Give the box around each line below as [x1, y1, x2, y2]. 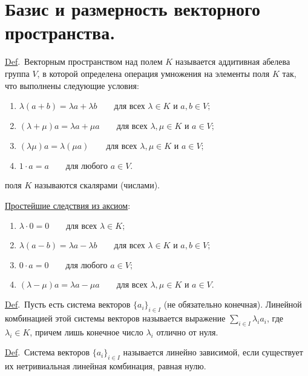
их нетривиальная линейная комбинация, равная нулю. [5, 360, 206, 372]
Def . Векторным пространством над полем [5, 55, 163, 68]
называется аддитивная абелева [175, 55, 290, 68]
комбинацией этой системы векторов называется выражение [5, 312, 226, 325]
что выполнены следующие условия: [5, 79, 139, 91]
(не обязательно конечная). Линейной [163, 298, 302, 311]
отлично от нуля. [156, 325, 218, 338]
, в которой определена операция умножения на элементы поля [37, 67, 270, 79]
